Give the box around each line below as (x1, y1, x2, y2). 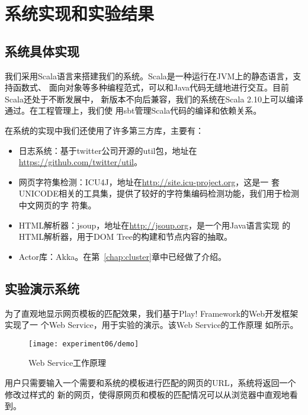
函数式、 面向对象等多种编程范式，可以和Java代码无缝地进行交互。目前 (12, 81, 290, 94)
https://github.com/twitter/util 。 (18, 156, 143, 168)
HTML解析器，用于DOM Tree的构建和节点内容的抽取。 (18, 230, 232, 243)
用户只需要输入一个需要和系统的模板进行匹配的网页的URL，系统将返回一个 (5, 376, 296, 388)
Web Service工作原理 (28, 356, 107, 369)
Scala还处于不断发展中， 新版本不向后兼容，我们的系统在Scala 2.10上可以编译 (5, 92, 303, 105)
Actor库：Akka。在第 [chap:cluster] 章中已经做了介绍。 (18, 250, 226, 262)
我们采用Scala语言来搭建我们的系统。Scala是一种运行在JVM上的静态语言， (5, 69, 293, 82)
